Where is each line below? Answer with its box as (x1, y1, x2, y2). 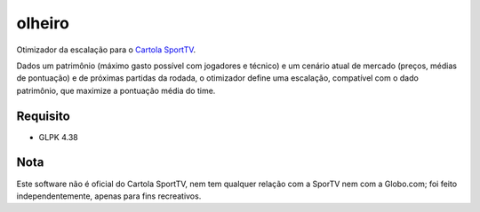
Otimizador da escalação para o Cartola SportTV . (16, 44, 196, 55)
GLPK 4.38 (38, 131, 79, 142)
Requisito (16, 108, 70, 123)
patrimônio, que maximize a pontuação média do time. (16, 85, 216, 96)
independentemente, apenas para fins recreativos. (16, 191, 202, 201)
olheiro (16, 13, 70, 33)
